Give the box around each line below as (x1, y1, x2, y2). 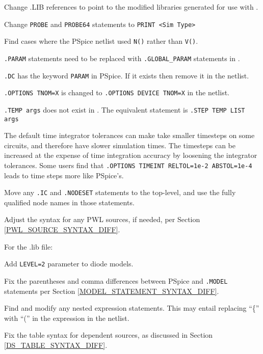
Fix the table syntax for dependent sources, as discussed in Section (4, 330, 213, 340)
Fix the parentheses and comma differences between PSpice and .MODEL (4, 275, 228, 286)
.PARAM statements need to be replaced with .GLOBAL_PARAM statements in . (4, 52, 240, 63)
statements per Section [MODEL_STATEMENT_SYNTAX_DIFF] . (4, 285, 219, 296)
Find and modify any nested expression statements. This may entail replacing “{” (4, 303, 259, 313)
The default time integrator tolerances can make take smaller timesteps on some (4, 130, 255, 141)
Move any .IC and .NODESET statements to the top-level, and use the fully (4, 187, 236, 198)
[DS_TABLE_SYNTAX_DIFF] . (4, 339, 108, 350)
